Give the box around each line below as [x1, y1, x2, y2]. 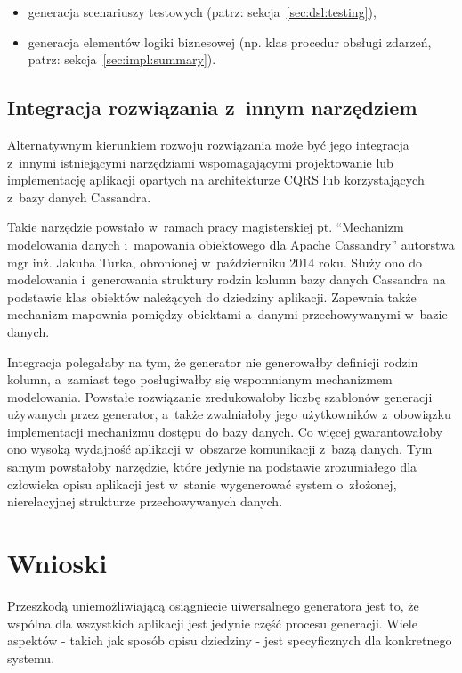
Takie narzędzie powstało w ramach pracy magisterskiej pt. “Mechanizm [7, 217, 404, 236]
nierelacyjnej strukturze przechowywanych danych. [7, 492, 283, 511]
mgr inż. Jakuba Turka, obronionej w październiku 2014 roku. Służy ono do [7, 252, 423, 271]
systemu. [7, 648, 55, 667]
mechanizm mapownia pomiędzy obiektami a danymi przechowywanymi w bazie [7, 305, 448, 324]
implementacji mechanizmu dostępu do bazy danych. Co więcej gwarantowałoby [7, 422, 442, 440]
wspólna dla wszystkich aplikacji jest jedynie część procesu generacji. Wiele [7, 613, 417, 632]
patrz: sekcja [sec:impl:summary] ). [28, 50, 216, 69]
